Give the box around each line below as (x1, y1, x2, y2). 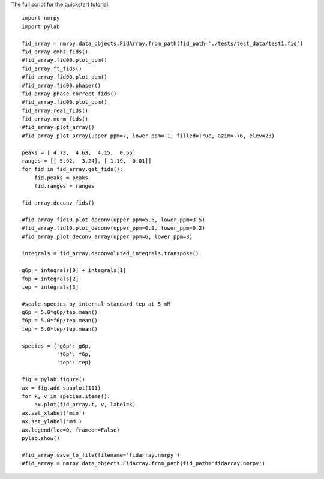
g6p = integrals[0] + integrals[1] (22, 267, 127, 274)
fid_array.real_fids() (22, 107, 89, 114)
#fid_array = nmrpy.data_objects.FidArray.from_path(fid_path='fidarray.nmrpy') (22, 460, 266, 467)
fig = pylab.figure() (22, 376, 85, 383)
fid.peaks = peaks (34, 174, 89, 181)
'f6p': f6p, (56, 351, 92, 358)
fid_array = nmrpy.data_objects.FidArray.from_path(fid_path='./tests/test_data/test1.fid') (22, 40, 304, 47)
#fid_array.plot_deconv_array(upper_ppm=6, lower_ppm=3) (22, 233, 193, 240)
